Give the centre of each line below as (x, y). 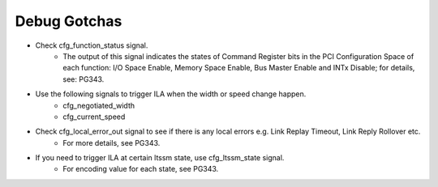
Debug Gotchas (69, 21)
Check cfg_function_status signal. (92, 45)
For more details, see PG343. (112, 142)
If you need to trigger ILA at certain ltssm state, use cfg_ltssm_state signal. (160, 158)
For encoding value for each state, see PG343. (141, 169)
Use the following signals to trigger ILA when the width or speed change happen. (171, 94)
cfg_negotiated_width (99, 105)
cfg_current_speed (94, 117)
